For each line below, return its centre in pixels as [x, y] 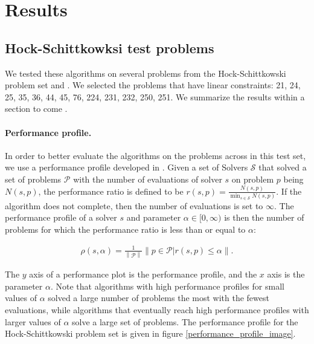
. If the [289, 191]
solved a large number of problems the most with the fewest [159, 298]
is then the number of [264, 217]
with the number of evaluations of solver [148, 179]
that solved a [283, 167]
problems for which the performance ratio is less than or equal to [125, 229]
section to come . [36, 109]
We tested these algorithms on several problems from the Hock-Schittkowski [146, 73]
